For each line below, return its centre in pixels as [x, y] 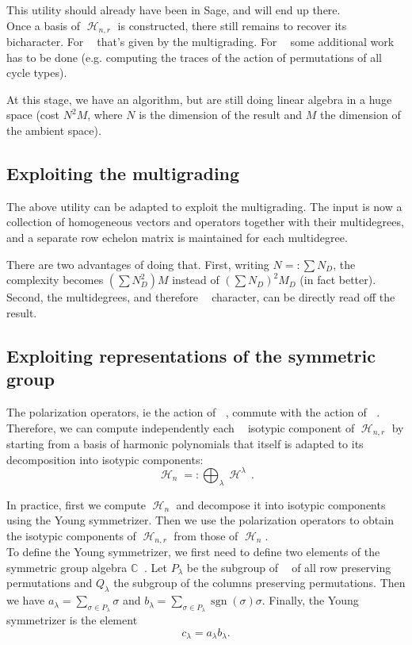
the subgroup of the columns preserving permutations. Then [259, 583]
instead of [196, 280]
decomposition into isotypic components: [105, 459]
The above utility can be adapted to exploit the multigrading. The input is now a [204, 206]
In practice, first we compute [76, 504]
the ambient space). [54, 131]
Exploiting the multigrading [123, 173]
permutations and [50, 583]
